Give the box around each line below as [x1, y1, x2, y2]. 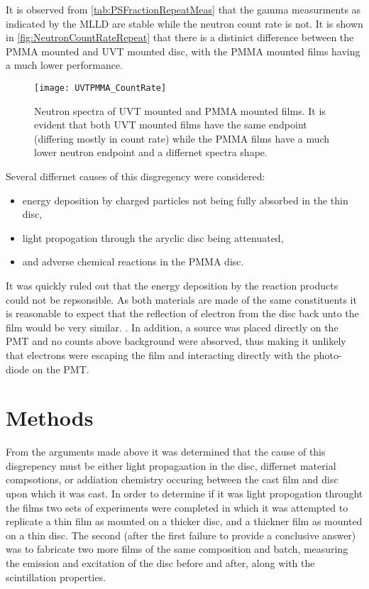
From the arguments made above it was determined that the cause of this [6, 444, 326, 459]
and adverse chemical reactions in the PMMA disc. [22, 254, 244, 269]
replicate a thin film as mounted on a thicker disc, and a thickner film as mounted [6, 514, 363, 529]
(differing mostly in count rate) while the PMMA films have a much [34, 131, 330, 145]
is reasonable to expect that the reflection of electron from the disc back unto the [6, 306, 359, 321]
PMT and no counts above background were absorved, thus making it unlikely [6, 334, 346, 348]
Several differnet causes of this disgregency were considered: [6, 169, 265, 183]
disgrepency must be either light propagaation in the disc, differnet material [6, 458, 336, 473]
